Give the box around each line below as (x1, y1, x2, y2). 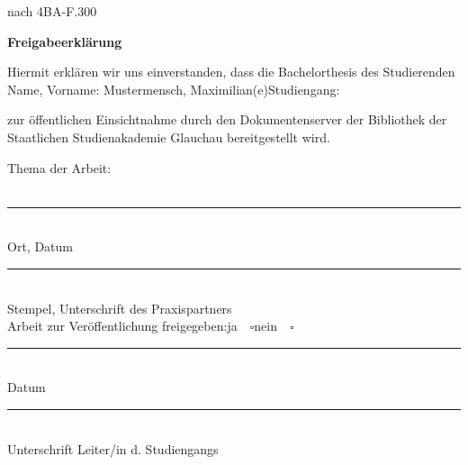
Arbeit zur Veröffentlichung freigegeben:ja (7, 316, 238, 335)
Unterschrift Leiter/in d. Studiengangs (7, 439, 219, 458)
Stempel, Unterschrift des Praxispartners (7, 298, 232, 317)
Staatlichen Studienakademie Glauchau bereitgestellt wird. (7, 127, 330, 146)
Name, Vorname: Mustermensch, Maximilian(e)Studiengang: (7, 79, 340, 98)
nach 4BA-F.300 (7, 2, 97, 20)
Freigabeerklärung (7, 32, 122, 50)
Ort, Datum (7, 237, 73, 256)
